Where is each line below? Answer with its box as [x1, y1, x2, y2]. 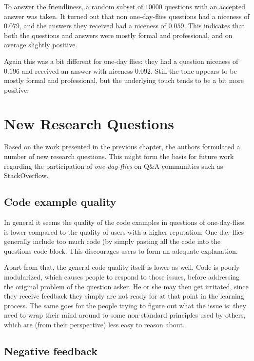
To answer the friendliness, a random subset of [4, 1, 143, 11]
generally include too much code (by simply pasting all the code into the [4, 236, 221, 246]
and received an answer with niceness [21, 65, 133, 76]
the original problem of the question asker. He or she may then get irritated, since [4, 281, 249, 291]
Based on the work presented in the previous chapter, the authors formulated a [4, 141, 240, 152]
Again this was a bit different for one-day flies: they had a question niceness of [4, 56, 238, 66]
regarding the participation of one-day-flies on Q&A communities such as [4, 160, 223, 171]
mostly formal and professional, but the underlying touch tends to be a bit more [4, 75, 244, 85]
